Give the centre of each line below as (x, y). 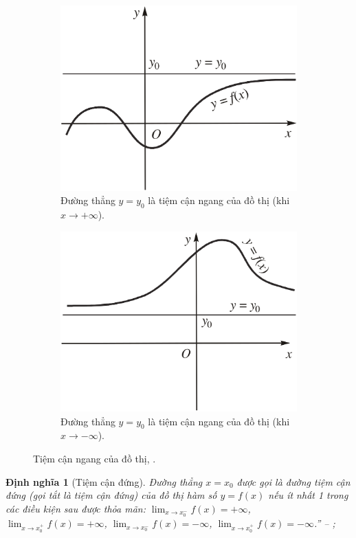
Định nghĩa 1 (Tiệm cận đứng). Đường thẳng (104, 481)
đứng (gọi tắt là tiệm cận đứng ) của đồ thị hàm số (111, 495)
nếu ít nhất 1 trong (308, 495)
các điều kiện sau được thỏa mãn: (76, 508)
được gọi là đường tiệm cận (293, 481)
